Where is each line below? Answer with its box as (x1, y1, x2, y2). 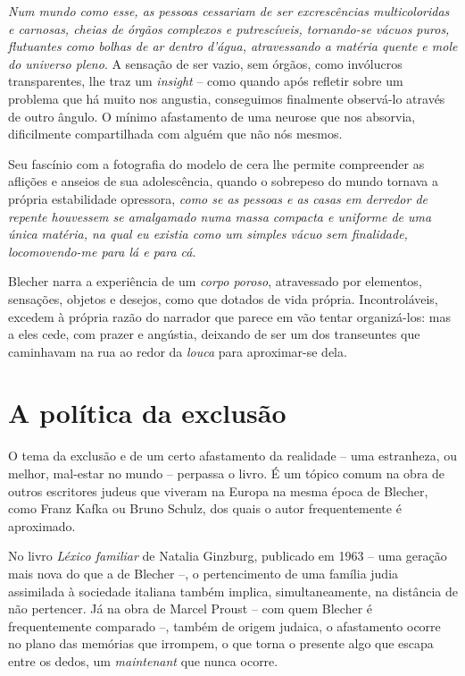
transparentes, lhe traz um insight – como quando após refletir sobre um (8, 72, 403, 90)
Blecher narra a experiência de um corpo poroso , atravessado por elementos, (8, 272, 422, 291)
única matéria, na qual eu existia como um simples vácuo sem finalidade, (8, 224, 408, 243)
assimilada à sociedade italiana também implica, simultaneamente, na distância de (8, 581, 458, 600)
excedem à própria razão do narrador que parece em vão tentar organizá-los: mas (8, 307, 451, 325)
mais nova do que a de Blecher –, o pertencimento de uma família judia (8, 563, 399, 582)
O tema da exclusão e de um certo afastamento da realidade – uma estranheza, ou (8, 446, 458, 465)
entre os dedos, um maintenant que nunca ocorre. (8, 651, 278, 670)
